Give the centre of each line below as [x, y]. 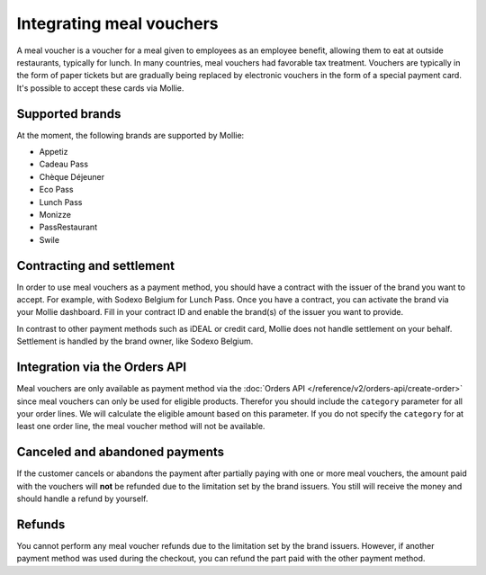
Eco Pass [56, 190]
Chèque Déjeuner [72, 176]
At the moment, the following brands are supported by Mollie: [130, 135]
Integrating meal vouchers [118, 23]
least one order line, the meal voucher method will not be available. [141, 427]
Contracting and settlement [96, 265]
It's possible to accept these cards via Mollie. [100, 88]
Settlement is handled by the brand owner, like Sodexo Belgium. [135, 341]
